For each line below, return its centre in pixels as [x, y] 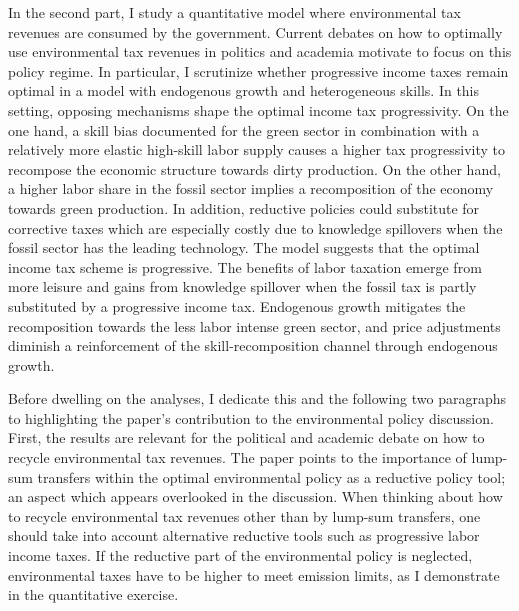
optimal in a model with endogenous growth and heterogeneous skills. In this [244, 90]
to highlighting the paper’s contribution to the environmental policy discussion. [251, 417]
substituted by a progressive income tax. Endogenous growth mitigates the [237, 305]
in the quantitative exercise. [93, 594]
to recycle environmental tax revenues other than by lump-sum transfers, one [244, 515]
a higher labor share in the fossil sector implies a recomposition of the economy [251, 188]
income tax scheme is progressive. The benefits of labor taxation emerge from [245, 266]
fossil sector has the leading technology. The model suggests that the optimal [244, 247]
